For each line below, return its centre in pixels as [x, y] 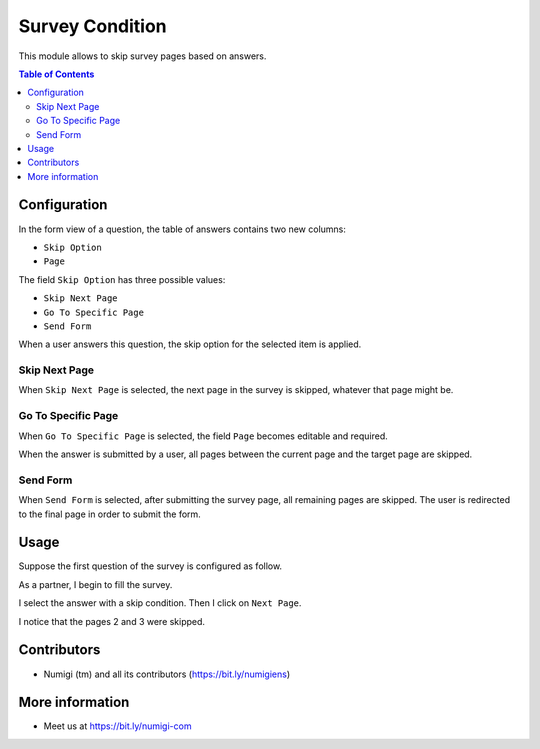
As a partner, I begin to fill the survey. [95, 584]
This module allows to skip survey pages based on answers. [142, 56]
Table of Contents [56, 74]
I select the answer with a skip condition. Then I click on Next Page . [160, 603]
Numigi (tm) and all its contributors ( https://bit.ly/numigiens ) [167, 674]
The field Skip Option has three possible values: [122, 279]
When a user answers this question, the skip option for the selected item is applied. [190, 344]
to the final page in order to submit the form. [110, 514]
